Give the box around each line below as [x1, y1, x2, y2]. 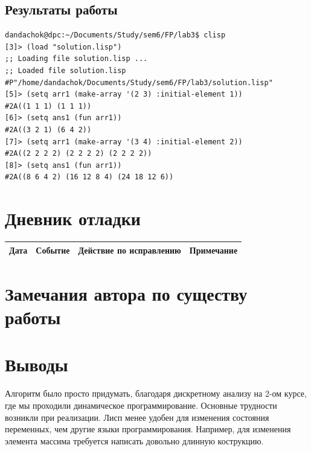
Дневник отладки [5, 206, 141, 231]
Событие [36, 243, 70, 256]
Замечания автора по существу [5, 281, 248, 305]
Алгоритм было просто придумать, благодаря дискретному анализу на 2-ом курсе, [5, 387, 307, 400]
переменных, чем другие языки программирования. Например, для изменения [5, 423, 291, 435]
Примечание [189, 243, 238, 256]
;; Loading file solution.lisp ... [5, 54, 148, 63]
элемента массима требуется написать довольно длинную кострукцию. [5, 434, 264, 447]
